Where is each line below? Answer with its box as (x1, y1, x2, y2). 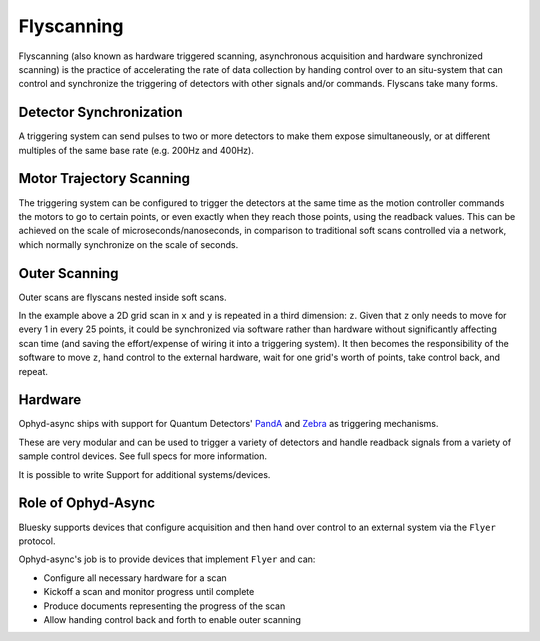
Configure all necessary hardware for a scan (43, 571, 227, 584)
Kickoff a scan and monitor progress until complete (43, 586, 255, 598)
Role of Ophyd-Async (18, 495, 155, 512)
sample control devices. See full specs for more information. (18, 450, 267, 462)
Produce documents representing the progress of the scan (43, 600, 286, 612)
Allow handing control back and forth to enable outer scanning (43, 613, 302, 625)
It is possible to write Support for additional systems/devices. (18, 468, 271, 480)
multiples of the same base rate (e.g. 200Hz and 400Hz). (18, 144, 254, 156)
